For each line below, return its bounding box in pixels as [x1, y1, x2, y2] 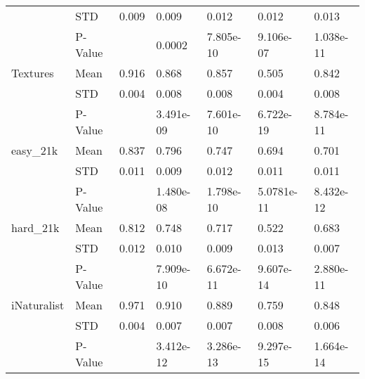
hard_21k [11, 219, 60, 236]
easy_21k [11, 142, 58, 158]
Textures [11, 65, 54, 81]
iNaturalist [11, 297, 65, 313]
